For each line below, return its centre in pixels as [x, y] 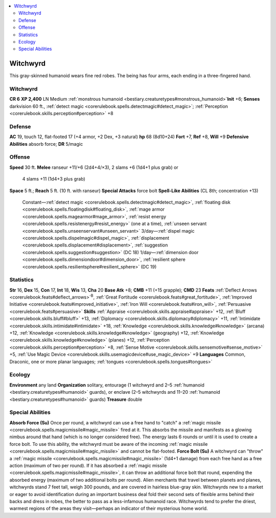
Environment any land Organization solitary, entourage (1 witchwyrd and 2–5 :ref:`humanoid [107, 385]
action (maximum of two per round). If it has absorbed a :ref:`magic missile [88, 465]
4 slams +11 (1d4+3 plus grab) [54, 179]
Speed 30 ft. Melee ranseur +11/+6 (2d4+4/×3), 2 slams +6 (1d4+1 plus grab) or [94, 167]
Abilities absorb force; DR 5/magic [46, 144]
